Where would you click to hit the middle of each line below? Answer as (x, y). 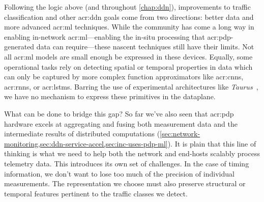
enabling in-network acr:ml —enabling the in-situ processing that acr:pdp (118, 36)
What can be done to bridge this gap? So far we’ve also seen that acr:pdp (119, 113)
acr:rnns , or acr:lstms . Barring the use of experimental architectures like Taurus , (131, 86)
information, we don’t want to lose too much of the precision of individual (119, 173)
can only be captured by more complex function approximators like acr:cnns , (124, 77)
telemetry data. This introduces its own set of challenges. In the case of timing (127, 163)
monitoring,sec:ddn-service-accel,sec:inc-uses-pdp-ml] (86, 143)
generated (19, 47)
